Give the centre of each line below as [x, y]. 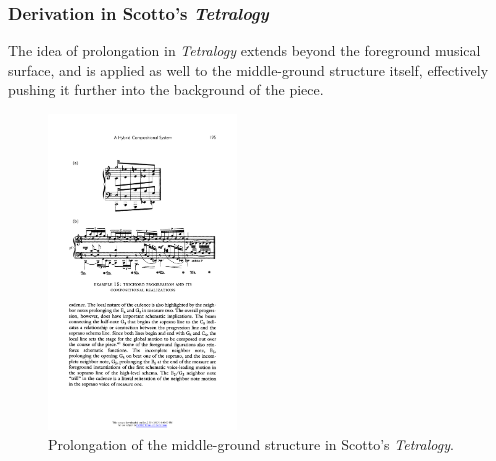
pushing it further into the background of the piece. [166, 89]
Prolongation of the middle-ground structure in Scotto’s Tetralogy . [251, 443]
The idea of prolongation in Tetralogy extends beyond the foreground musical [244, 50]
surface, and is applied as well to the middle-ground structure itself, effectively [248, 69]
